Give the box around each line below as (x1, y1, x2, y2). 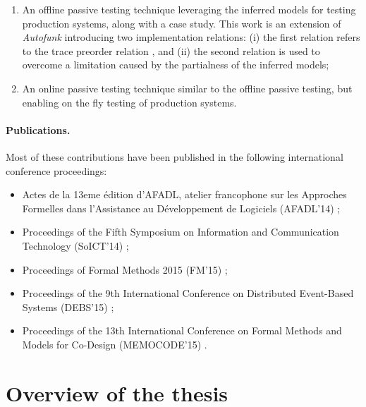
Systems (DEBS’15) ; (22, 299, 114, 314)
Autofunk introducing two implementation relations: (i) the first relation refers (22, 30, 360, 44)
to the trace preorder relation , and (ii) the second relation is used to (22, 43, 320, 58)
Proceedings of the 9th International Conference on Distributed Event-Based (22, 286, 354, 300)
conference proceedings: (6, 163, 107, 178)
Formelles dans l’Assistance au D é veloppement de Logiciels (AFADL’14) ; (22, 200, 341, 215)
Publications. (6, 122, 71, 137)
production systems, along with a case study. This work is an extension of (22, 16, 341, 30)
